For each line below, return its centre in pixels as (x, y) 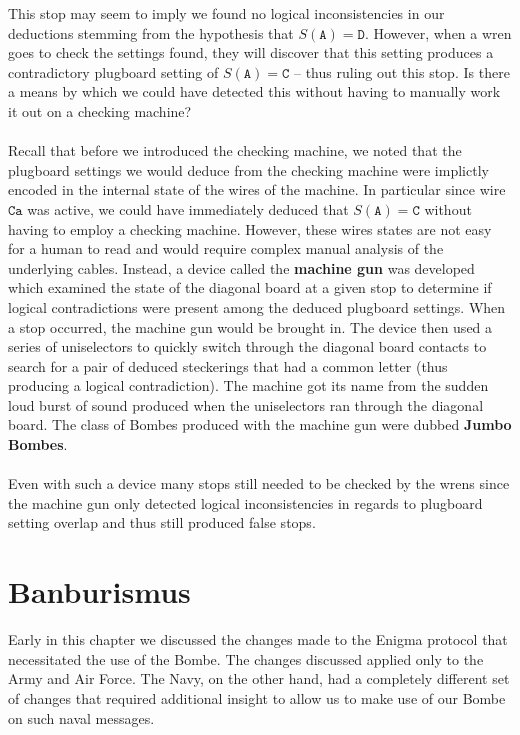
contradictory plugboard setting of (113, 71)
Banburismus (99, 591)
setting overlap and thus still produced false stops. (162, 522)
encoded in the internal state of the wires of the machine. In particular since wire (257, 189)
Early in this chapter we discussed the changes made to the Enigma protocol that (258, 639)
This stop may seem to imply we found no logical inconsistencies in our (226, 13)
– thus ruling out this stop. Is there (402, 71)
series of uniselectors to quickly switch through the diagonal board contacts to (247, 346)
